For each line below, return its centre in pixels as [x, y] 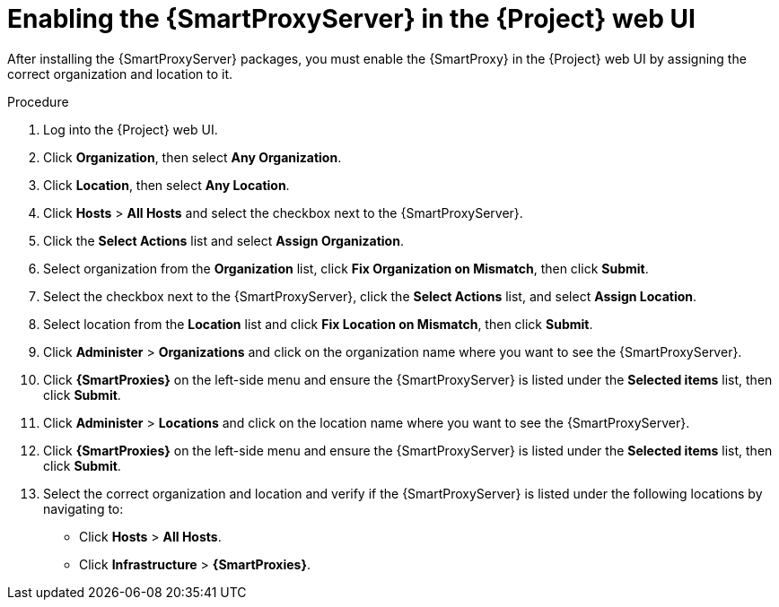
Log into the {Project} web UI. [131, 129]
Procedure [38, 101]
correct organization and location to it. [120, 74]
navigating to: [83, 508]
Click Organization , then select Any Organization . [193, 157]
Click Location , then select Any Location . [166, 185]
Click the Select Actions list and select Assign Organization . [223, 240]
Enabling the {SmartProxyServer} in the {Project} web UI [351, 19]
